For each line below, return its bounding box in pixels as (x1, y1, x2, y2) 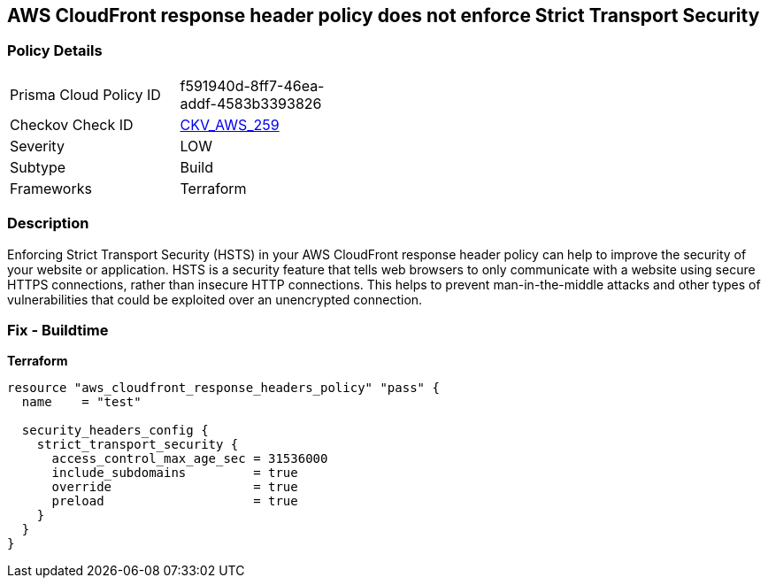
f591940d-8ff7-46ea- (180, 76, 325, 95)
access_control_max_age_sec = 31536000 (51, 451, 328, 466)
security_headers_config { (21, 423, 209, 438)
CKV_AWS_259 (180, 115, 280, 134)
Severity (10, 136, 65, 155)
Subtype (10, 158, 66, 176)
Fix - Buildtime (7, 320, 109, 339)
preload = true (51, 494, 298, 509)
